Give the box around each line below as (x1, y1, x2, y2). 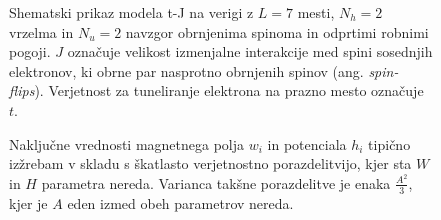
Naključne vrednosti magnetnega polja (9, 133, 245, 154)
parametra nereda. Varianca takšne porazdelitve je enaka (41, 172, 391, 193)
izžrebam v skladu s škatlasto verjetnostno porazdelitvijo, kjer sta (9, 153, 412, 174)
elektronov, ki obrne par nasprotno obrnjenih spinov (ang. (9, 60, 364, 81)
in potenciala (267, 133, 347, 154)
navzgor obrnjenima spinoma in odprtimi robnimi (125, 21, 429, 42)
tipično (368, 133, 411, 154)
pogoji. (9, 41, 51, 62)
